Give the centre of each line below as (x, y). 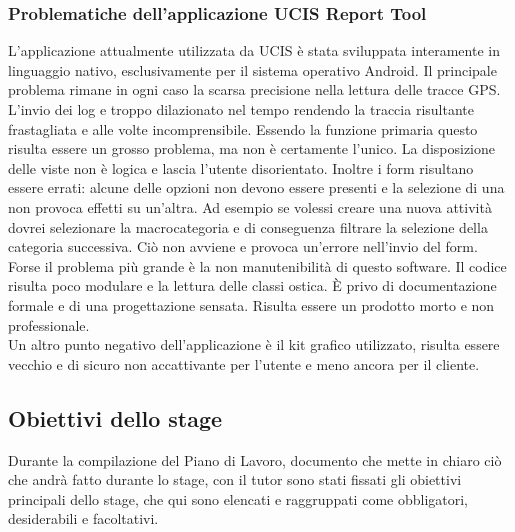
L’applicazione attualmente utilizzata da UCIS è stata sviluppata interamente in (254, 50)
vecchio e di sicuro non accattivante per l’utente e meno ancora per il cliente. (244, 363)
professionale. (49, 324)
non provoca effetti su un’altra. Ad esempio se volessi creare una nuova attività (250, 206)
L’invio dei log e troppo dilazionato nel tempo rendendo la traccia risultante (241, 109)
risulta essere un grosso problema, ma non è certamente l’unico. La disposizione (252, 148)
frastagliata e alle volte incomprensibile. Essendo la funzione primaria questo (243, 128)
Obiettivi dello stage (115, 417)
